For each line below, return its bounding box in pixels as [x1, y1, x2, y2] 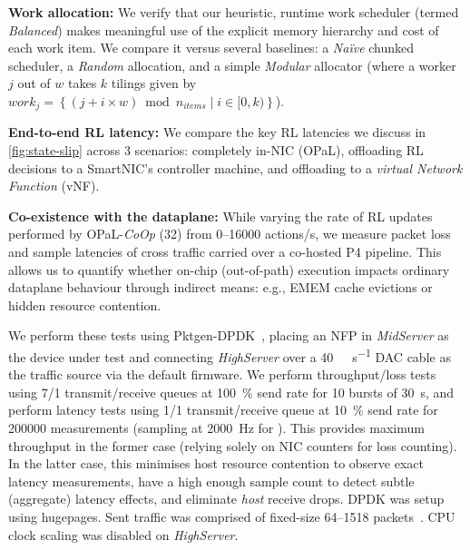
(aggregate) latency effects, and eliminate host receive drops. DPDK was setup [8, 489, 445, 508]
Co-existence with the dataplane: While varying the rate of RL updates [8, 206, 433, 225]
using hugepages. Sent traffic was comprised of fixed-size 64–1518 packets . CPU [8, 506, 455, 525]
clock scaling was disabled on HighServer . [8, 525, 239, 544]
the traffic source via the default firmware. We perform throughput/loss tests [8, 365, 436, 384]
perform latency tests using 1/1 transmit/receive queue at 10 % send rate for [8, 400, 438, 419]
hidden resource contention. [8, 295, 162, 314]
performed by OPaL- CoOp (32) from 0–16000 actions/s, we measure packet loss [8, 224, 451, 243]
